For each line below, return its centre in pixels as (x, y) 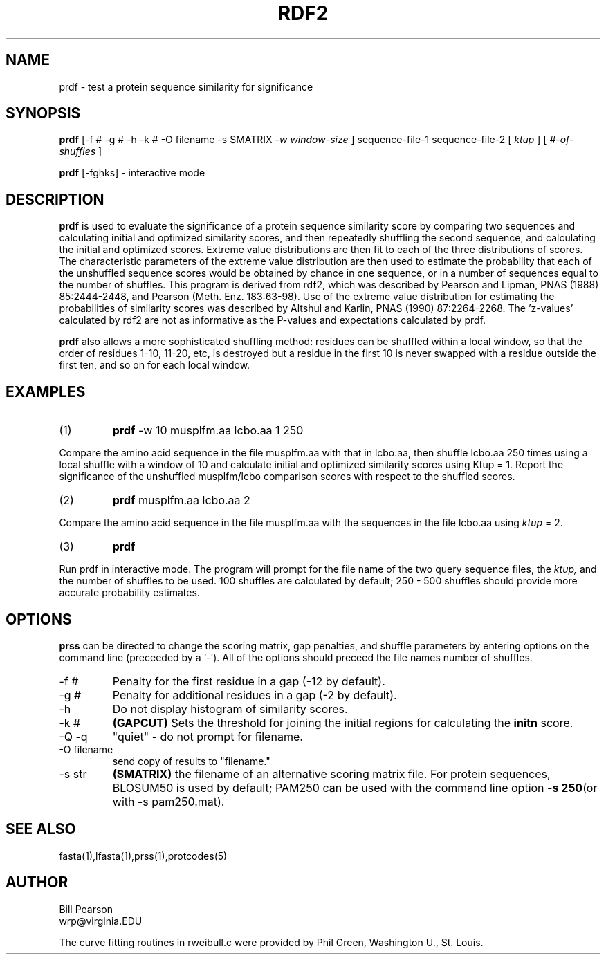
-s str (73, 774)
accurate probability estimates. (129, 593)
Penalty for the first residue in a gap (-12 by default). (249, 681)
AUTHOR (37, 883)
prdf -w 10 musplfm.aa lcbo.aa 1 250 (208, 431)
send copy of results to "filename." (191, 761)
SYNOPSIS (43, 113)
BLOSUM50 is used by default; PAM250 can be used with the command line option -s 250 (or (355, 787)
